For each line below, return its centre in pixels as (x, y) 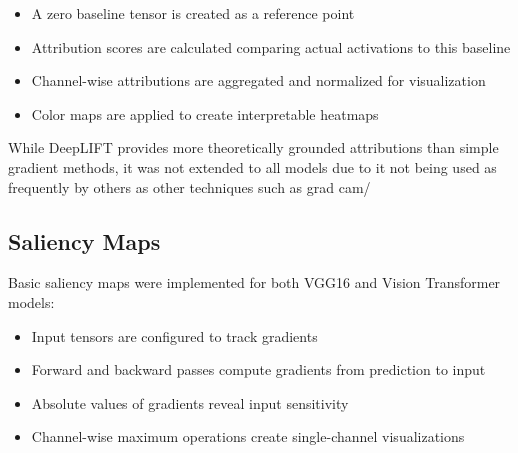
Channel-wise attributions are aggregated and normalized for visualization (258, 80)
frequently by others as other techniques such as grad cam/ (189, 186)
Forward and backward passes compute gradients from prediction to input (258, 369)
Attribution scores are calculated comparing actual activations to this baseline (271, 46)
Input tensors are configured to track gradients (174, 335)
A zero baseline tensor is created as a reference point (193, 13)
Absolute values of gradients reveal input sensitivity (190, 402)
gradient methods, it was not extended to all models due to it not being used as (252, 166)
